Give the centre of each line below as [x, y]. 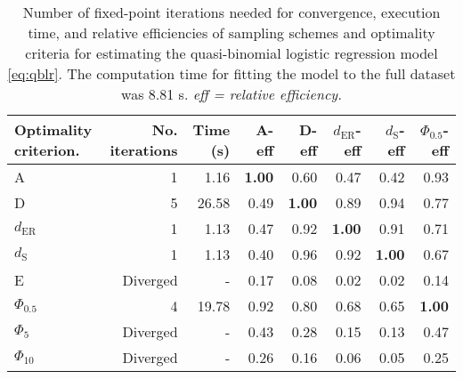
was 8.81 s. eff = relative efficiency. [231, 94]
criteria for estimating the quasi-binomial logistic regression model [231, 53]
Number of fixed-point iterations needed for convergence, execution [231, 12]
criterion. [47, 150]
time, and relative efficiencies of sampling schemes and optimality [231, 32]
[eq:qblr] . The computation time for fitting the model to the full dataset [231, 73]
